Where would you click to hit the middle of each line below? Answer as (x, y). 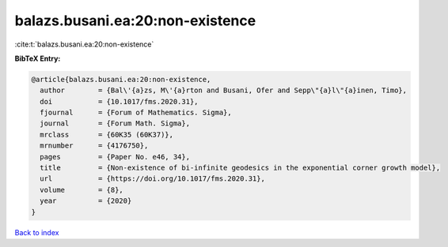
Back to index (37, 232)
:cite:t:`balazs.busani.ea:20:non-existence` (84, 44)
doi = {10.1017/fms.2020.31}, (119, 101)
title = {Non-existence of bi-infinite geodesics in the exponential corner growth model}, (240, 168)
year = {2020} (86, 201)
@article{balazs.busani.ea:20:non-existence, (121, 79)
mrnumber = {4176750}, (94, 146)
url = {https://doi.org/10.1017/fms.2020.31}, (152, 179)
